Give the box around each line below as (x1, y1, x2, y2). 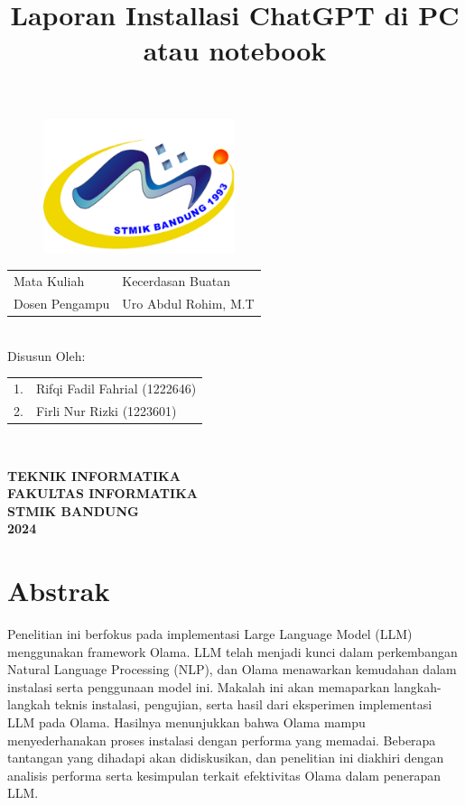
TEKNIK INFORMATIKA (7, 466, 181, 485)
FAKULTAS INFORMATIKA (7, 484, 198, 503)
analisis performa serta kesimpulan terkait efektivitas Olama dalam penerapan (7, 765, 442, 784)
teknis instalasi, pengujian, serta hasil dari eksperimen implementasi (54, 695, 432, 714)
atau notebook (143, 32, 327, 69)
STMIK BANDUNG (7, 501, 139, 520)
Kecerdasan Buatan (122, 272, 230, 291)
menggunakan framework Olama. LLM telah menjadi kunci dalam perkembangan (7, 642, 458, 661)
